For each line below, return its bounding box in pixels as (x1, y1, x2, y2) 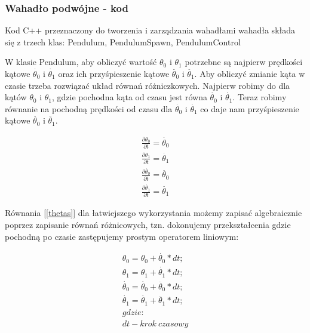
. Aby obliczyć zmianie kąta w (194, 67, 305, 79)
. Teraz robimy (232, 91, 287, 103)
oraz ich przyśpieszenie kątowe (58, 67, 170, 79)
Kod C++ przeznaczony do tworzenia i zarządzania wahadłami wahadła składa (5, 24, 296, 36)
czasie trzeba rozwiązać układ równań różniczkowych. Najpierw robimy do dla (5, 79, 290, 91)
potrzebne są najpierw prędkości (185, 55, 303, 68)
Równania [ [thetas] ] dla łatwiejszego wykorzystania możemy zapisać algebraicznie (5, 206, 302, 219)
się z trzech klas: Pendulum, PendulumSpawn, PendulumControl (5, 35, 241, 48)
